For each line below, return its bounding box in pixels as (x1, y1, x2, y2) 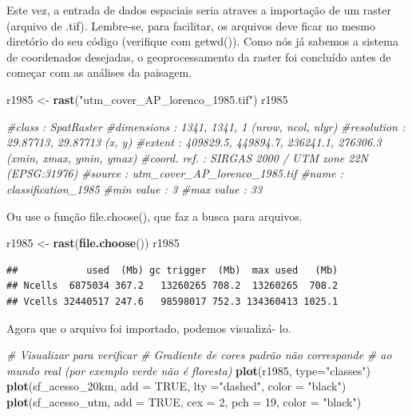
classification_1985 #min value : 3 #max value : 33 (6, 180, 263, 197)
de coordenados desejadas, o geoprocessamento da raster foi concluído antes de (6, 48, 391, 65)
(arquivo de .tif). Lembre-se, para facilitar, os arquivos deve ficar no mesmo (6, 17, 375, 34)
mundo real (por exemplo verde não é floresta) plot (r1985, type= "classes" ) (6, 362, 370, 378)
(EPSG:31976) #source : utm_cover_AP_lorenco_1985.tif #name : (6, 165, 343, 182)
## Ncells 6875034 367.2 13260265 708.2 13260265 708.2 (6, 280, 339, 292)
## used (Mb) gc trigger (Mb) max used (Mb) (6, 264, 339, 276)
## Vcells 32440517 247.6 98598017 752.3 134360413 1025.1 (6, 295, 339, 307)
